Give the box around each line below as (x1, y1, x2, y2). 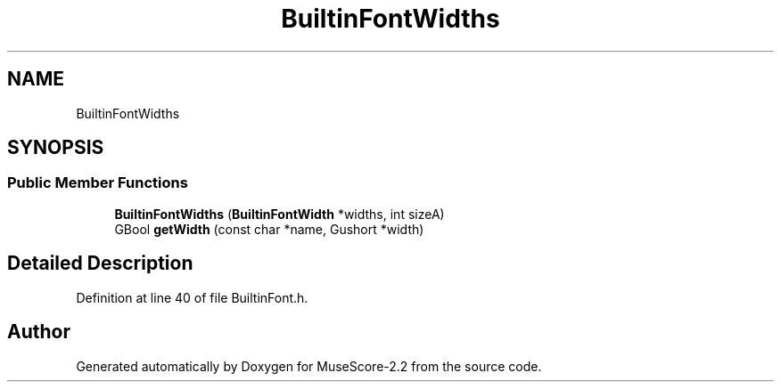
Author (7, 320, 70, 344)
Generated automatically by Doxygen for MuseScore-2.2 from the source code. (76, 358, 542, 374)
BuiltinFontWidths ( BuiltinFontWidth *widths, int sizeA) (114, 206, 445, 222)
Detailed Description (7, 252, 193, 275)
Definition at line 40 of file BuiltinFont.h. (76, 289, 308, 305)
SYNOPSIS (7, 136, 104, 159)
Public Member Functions (7, 174, 188, 192)
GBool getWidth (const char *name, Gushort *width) (114, 221, 424, 237)
